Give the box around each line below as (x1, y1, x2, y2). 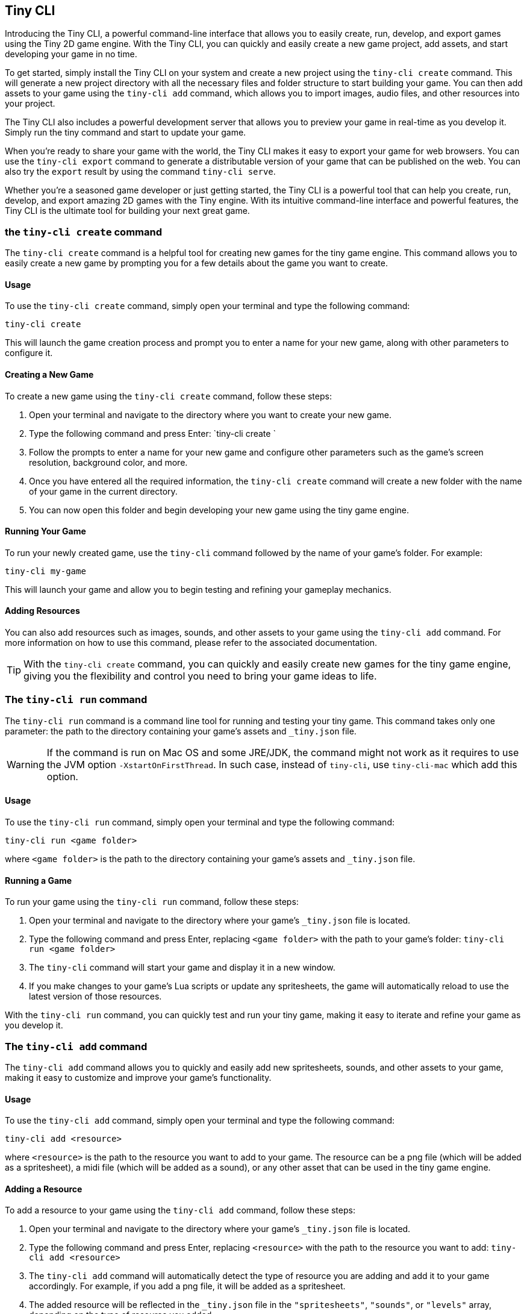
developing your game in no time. (5, 49, 137, 60)
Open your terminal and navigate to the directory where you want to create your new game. (29, 409, 391, 420)
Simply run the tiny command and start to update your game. (5, 127, 246, 138)
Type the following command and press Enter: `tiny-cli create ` (29, 428, 276, 439)
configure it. (5, 348, 53, 358)
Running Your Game (5, 526, 86, 537)
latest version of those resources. (29, 991, 162, 1002)
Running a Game (5, 875, 72, 886)
